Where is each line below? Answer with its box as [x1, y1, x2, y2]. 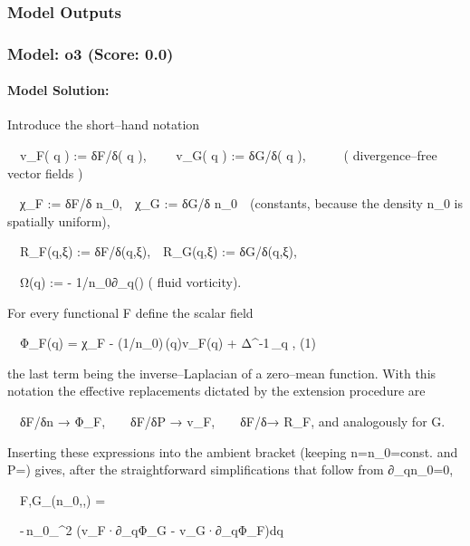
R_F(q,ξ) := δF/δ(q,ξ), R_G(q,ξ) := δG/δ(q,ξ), [20, 242, 297, 261]
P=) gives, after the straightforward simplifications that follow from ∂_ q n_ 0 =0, [7, 460, 454, 479]
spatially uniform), [7, 211, 110, 230]
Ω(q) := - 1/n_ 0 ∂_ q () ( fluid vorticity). [20, 273, 242, 292]
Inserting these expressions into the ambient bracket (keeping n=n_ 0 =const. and [7, 442, 458, 461]
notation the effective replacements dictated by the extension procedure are [7, 381, 426, 400]
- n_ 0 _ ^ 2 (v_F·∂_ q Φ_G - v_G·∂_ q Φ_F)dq [20, 521, 283, 540]
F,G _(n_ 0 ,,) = [20, 490, 106, 509]
